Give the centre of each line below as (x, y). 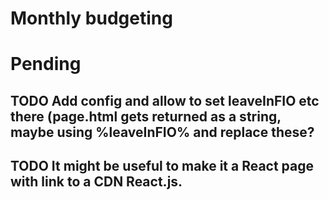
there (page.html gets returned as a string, (146, 116)
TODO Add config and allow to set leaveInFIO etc (165, 100)
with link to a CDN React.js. (96, 182)
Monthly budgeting (91, 18)
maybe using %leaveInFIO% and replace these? (162, 132)
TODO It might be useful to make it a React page (162, 166)
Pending (46, 64)
